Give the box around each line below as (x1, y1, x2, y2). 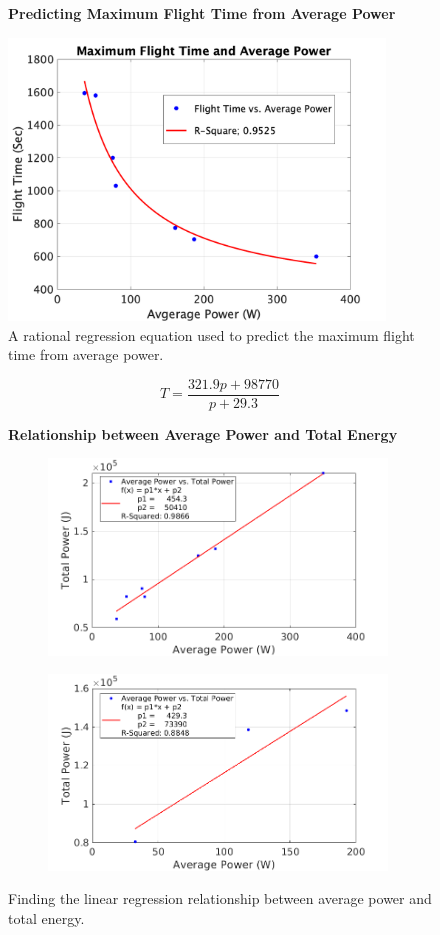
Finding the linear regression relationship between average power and (8, 888, 432, 909)
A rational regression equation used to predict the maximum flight (8, 324, 415, 345)
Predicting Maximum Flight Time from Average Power (8, 3, 396, 23)
